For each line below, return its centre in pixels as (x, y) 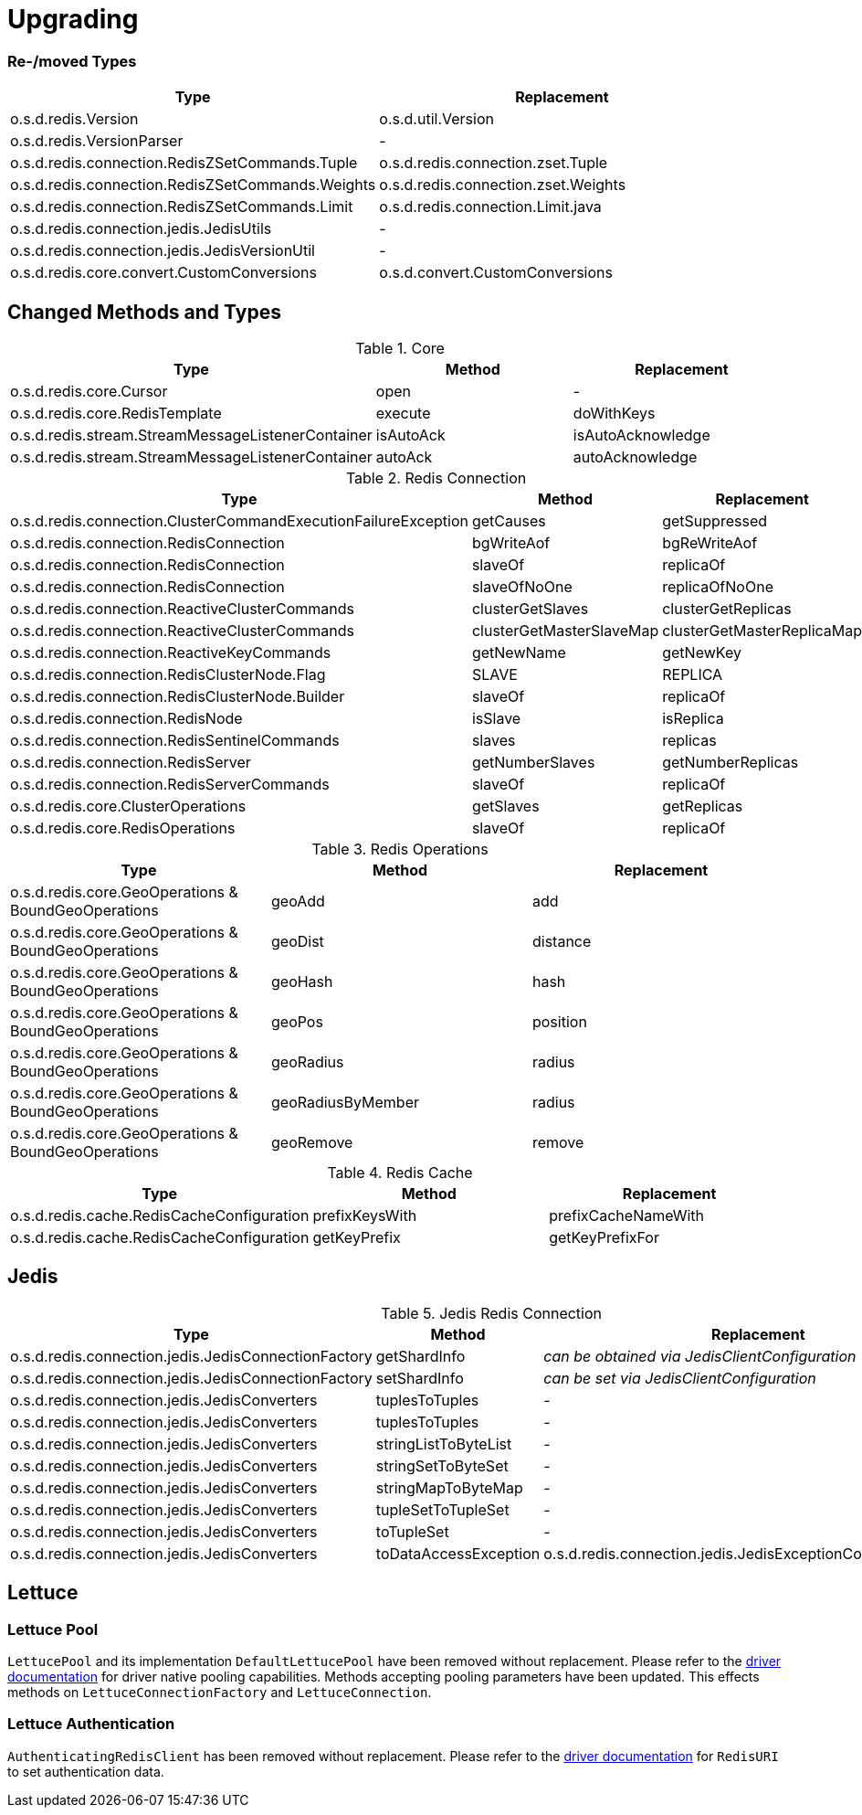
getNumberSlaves (533, 762)
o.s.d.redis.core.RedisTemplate (116, 413)
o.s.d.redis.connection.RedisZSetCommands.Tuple (184, 163)
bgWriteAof (511, 542)
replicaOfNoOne (718, 586)
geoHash (302, 981)
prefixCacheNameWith (627, 1215)
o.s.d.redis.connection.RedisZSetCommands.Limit (182, 207)
